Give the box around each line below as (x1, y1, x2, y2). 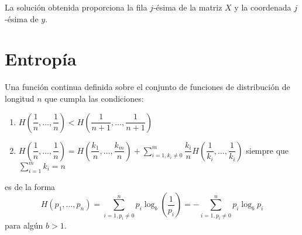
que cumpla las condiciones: (44, 92, 144, 104)
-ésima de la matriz (153, 1, 222, 13)
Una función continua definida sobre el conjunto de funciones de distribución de (5, 81, 290, 93)
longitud (5, 92, 35, 104)
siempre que (246, 144, 289, 156)
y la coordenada (234, 1, 291, 13)
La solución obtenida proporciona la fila (5, 1, 147, 13)
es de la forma (5, 180, 56, 192)
